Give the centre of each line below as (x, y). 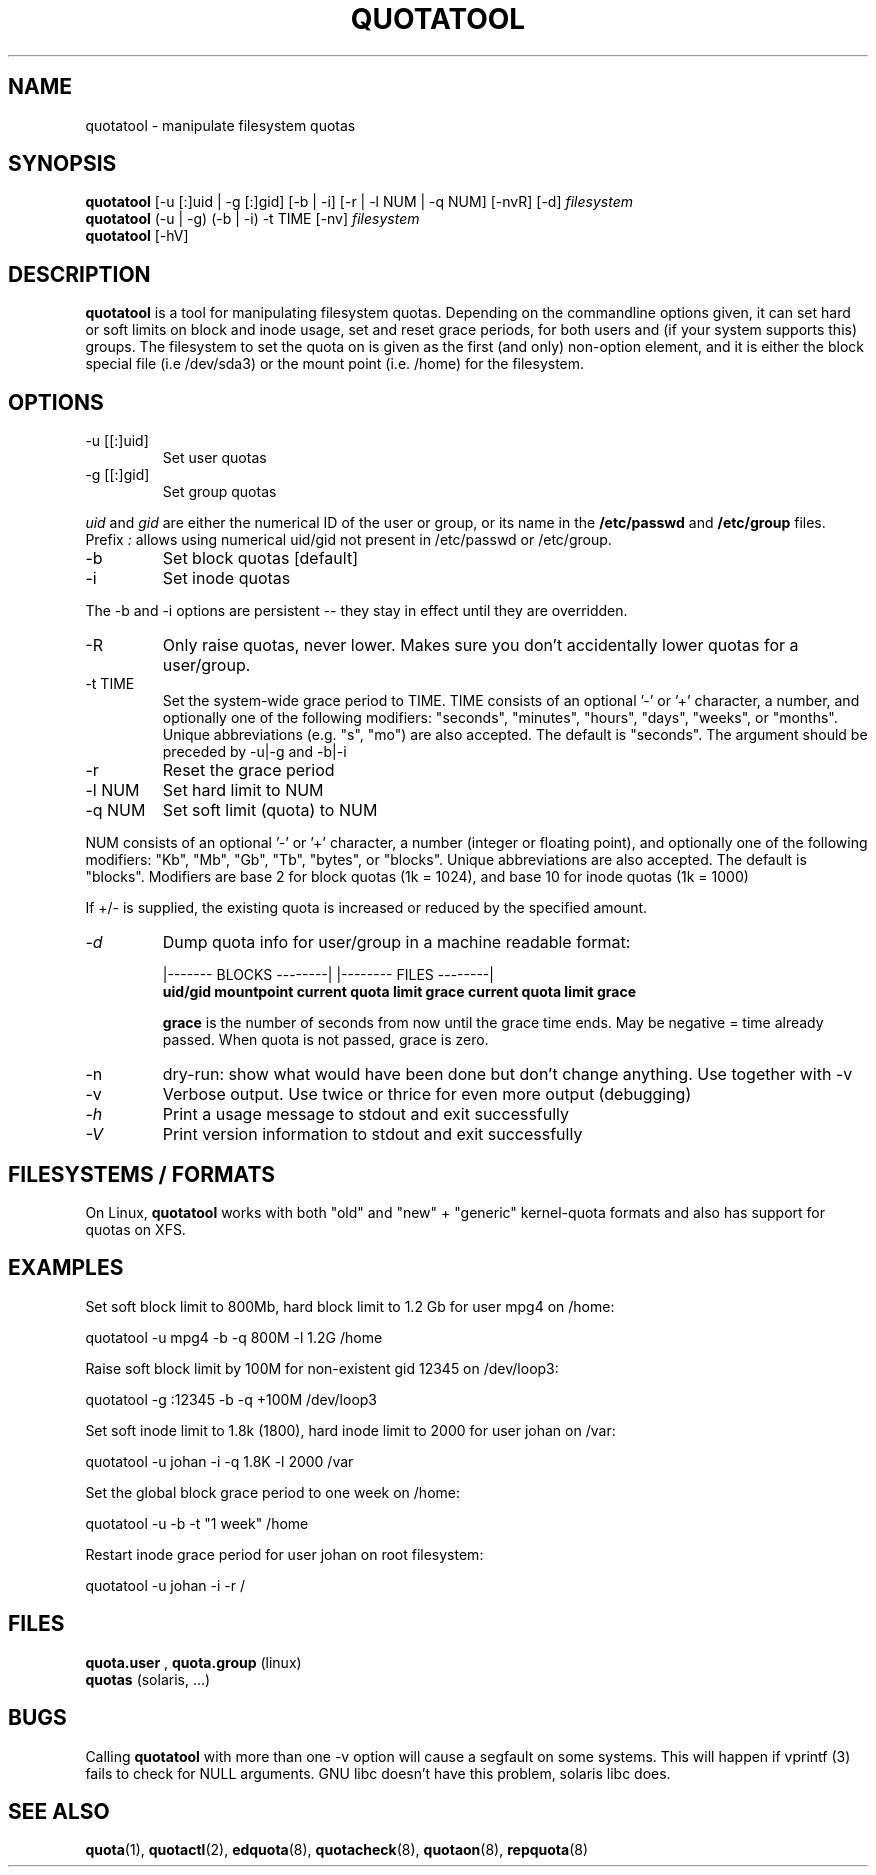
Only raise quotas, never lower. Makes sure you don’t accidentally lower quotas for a (480, 645)
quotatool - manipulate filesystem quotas (220, 125)
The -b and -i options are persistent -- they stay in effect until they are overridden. (356, 611)
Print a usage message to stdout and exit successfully (366, 1114)
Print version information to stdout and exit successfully (372, 1134)
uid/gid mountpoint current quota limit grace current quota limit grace (399, 992)
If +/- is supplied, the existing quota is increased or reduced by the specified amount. (366, 908)
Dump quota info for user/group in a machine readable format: (396, 942)
